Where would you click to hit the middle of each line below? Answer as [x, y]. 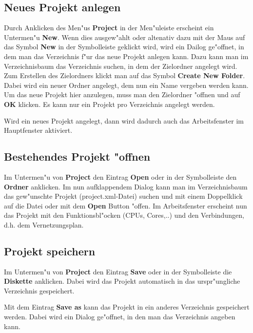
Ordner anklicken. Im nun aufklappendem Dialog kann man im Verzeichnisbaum [126, 186]
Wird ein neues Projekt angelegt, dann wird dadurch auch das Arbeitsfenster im [124, 120]
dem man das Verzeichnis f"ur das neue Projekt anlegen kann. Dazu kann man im [126, 56]
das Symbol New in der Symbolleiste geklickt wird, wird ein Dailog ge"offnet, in [124, 47]
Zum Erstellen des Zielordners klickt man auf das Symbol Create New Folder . [125, 75]
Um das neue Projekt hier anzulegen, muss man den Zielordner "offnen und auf [122, 94]
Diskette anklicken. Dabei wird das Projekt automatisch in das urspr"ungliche [122, 281]
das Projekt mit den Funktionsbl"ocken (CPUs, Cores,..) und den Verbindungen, [124, 215]
